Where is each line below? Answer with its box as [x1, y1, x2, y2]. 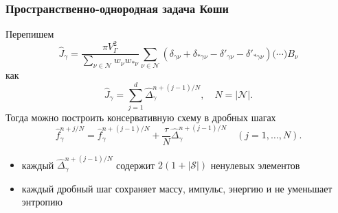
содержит [115, 158, 155, 172]
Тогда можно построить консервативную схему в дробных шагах [5, 110, 276, 124]
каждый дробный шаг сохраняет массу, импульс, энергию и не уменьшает [21, 181, 333, 195]
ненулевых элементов [210, 158, 300, 172]
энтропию [21, 195, 63, 209]
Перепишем [5, 27, 54, 41]
